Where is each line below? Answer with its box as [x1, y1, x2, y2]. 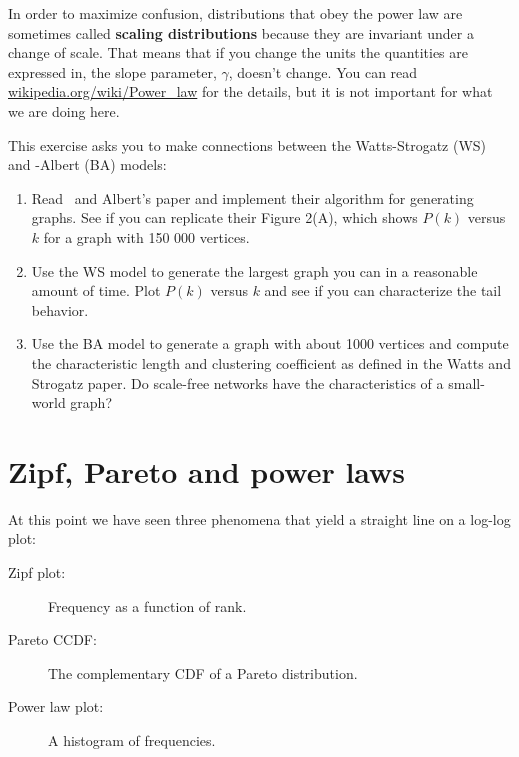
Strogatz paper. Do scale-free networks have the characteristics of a [31, 372, 444, 393]
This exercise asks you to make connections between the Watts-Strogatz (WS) [8, 134, 487, 155]
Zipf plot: [8, 562, 66, 582]
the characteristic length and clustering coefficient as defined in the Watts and [31, 352, 511, 373]
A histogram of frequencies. [48, 729, 216, 750]
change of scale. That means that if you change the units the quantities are [8, 42, 468, 63]
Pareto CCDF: [8, 629, 97, 650]
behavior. [31, 299, 89, 320]
